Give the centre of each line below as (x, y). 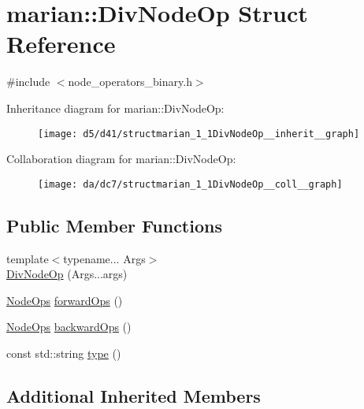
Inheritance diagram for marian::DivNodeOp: (115, 108)
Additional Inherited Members (134, 395)
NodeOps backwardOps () (69, 327)
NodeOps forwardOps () (65, 300)
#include (28, 82)
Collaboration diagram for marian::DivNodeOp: (121, 159)
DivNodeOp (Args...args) (67, 274)
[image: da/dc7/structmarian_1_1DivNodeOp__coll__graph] (190, 184)
